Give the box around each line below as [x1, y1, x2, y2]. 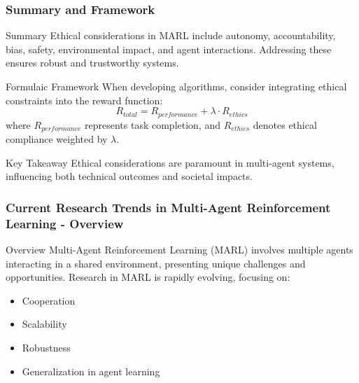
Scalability [22, 316, 67, 331]
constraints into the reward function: [6, 92, 163, 107]
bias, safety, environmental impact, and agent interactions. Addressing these [6, 41, 332, 56]
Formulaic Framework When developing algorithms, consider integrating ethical [6, 79, 347, 93]
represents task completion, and [85, 117, 220, 132]
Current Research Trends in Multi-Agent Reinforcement [6, 198, 331, 216]
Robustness [22, 340, 71, 354]
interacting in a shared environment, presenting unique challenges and [6, 256, 306, 270]
